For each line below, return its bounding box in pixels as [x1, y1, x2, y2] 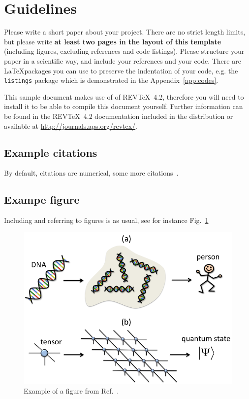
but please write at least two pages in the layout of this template [4, 36, 221, 46]
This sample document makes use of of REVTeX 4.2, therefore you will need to [4, 91, 244, 102]
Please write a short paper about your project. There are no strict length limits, [4, 27, 246, 37]
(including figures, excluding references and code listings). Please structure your [4, 46, 245, 56]
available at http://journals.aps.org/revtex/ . [4, 120, 138, 131]
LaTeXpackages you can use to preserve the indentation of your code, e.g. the [4, 65, 238, 75]
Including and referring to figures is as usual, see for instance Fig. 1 [4, 215, 209, 225]
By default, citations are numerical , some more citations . [4, 168, 179, 178]
